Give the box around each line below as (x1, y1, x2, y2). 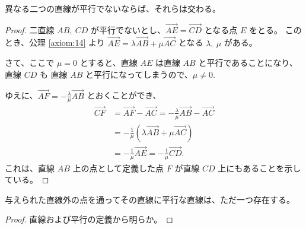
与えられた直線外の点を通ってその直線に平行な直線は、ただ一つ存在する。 (5, 193, 295, 205)
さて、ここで (5, 56, 55, 69)
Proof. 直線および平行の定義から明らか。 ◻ (5, 213, 173, 225)
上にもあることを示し (218, 161, 301, 174)
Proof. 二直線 (5, 23, 55, 36)
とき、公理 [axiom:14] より (5, 36, 105, 49)
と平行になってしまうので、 (85, 68, 193, 80)
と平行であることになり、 (198, 56, 298, 69)
